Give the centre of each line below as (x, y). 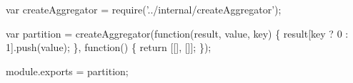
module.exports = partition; (67, 71)
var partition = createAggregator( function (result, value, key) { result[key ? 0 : (177, 33)
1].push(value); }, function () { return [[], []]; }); (109, 47)
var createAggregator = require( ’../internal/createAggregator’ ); (144, 9)
